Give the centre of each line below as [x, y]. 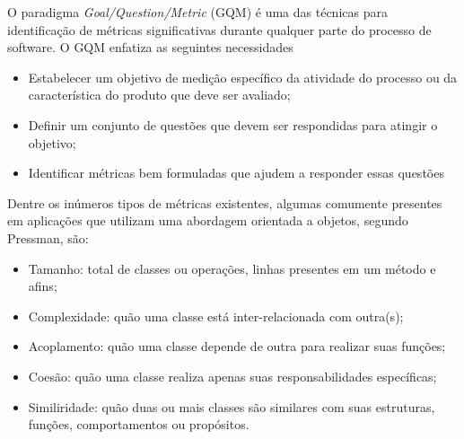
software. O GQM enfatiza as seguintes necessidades [150, 47]
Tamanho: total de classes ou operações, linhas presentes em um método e [232, 268]
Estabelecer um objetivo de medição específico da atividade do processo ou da [243, 77]
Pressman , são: [48, 237]
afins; [43, 286]
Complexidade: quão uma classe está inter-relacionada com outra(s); [216, 316]
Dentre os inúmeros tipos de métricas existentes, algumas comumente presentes [225, 202]
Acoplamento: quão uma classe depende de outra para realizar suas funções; [237, 346]
